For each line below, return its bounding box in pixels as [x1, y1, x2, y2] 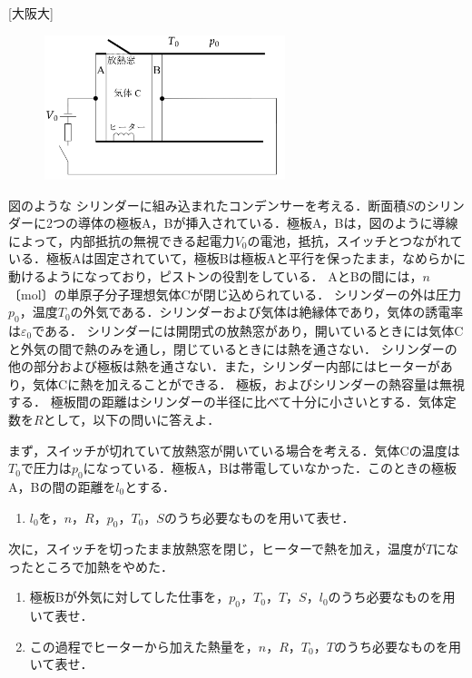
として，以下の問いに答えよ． [43, 409, 221, 428]
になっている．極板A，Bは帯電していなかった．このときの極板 [83, 458, 457, 477]
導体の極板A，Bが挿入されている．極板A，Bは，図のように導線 [77, 213, 458, 232]
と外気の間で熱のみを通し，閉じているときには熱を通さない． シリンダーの [8, 339, 457, 358]
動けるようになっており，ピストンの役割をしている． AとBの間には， [8, 266, 423, 285]
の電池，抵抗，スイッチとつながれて [247, 231, 463, 250]
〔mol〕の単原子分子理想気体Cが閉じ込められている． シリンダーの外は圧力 [8, 284, 461, 303]
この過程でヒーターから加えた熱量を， [29, 636, 259, 655]
